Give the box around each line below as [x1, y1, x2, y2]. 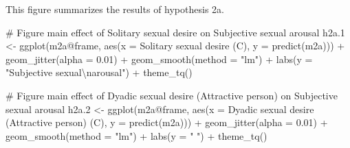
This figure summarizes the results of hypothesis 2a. [6, 2, 224, 16]
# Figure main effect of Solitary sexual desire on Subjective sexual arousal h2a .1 [6, 25, 345, 39]
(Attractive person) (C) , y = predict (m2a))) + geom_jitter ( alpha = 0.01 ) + [6, 115, 328, 129]
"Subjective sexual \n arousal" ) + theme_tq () [6, 65, 193, 79]
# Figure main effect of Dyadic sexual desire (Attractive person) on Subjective [6, 88, 338, 102]
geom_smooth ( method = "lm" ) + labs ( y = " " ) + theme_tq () [6, 128, 267, 143]
